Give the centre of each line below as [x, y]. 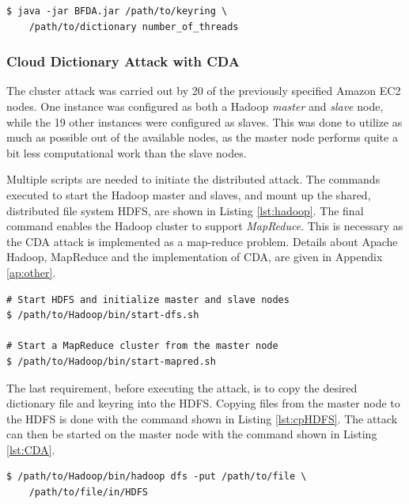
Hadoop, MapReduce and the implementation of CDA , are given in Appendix [195, 257]
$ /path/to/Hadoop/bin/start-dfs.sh [103, 315]
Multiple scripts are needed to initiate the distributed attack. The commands [193, 179]
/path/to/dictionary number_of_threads [134, 27]
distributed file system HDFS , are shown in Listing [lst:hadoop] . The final [185, 210]
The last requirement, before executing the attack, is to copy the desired [182, 387]
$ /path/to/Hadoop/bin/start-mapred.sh [111, 361]
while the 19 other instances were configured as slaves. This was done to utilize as [204, 121]
